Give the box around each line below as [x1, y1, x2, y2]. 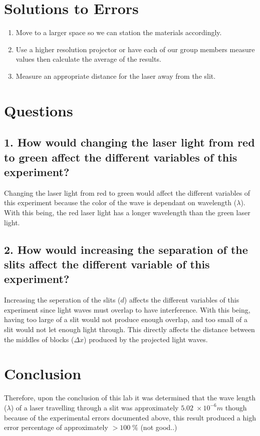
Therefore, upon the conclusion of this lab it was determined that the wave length [4, 392, 256, 403]
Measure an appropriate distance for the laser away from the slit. [16, 70, 216, 81]
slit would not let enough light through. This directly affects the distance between [4, 324, 255, 334]
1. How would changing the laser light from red [4, 134, 255, 150]
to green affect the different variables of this [4, 149, 237, 165]
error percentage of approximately [4, 422, 108, 432]
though [225, 402, 247, 412]
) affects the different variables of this [124, 295, 239, 305]
